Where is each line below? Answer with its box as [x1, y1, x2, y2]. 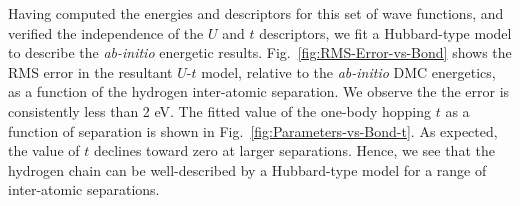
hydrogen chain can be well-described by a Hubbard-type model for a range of [8, 159, 487, 180]
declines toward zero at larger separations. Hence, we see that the [93, 140, 495, 161]
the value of [8, 140, 80, 161]
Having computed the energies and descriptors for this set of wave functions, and [8, 3, 504, 23]
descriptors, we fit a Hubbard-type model [259, 22, 512, 43]
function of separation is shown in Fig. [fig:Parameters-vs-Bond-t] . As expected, [8, 120, 498, 141]
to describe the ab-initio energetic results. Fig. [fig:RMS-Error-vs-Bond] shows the [8, 42, 512, 63]
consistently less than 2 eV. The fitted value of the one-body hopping [8, 100, 432, 121]
